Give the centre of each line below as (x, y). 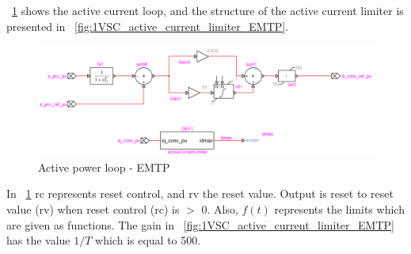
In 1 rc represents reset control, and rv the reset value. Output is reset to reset (200, 193)
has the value (38, 240)
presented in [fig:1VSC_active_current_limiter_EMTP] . (148, 26)
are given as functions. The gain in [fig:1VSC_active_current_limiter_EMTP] (200, 224)
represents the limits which (339, 209)
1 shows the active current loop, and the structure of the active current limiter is (208, 10)
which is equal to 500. (148, 240)
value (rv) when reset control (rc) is (93, 209)
